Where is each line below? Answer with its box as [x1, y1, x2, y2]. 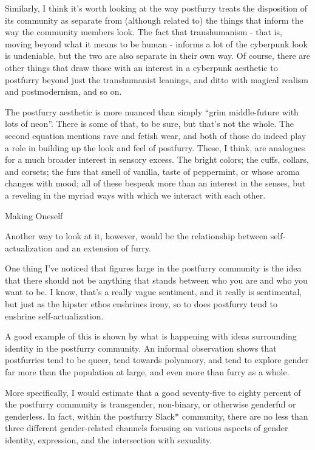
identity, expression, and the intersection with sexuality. [5, 434, 212, 446]
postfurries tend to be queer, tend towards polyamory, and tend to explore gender [5, 353, 309, 366]
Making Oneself [5, 209, 63, 222]
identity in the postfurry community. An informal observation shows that [5, 341, 277, 354]
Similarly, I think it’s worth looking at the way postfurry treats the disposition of [5, 2, 308, 14]
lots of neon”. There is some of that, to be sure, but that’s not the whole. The [5, 117, 294, 130]
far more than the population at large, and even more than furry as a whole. [5, 366, 290, 378]
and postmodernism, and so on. [5, 85, 122, 98]
